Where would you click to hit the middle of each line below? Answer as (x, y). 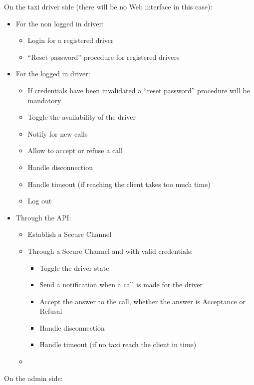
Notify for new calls (58, 133)
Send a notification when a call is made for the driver (121, 285)
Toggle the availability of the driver (82, 117)
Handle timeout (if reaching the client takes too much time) (119, 184)
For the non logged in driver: (60, 23)
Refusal (51, 311)
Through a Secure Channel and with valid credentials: (110, 251)
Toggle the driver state (74, 268)
